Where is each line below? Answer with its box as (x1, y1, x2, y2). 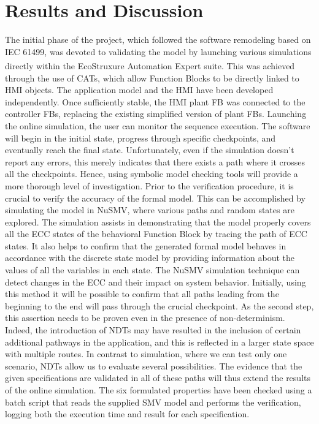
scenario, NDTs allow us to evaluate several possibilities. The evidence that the (5, 359, 302, 372)
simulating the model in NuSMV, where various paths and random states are (5, 203, 294, 216)
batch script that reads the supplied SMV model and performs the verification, (5, 395, 301, 408)
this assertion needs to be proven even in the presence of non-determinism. (5, 311, 285, 324)
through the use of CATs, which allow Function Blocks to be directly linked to (5, 71, 299, 84)
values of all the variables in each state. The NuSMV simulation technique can (5, 263, 300, 276)
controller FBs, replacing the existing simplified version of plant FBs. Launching (5, 107, 307, 120)
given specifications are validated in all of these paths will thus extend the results (5, 371, 310, 384)
